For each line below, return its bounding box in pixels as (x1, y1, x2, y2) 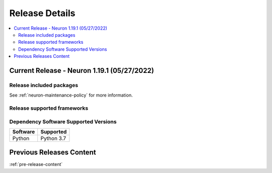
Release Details (9, 8, 76, 19)
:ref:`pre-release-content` (9, 161, 63, 167)
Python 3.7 (40, 135, 66, 142)
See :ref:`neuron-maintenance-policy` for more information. (9, 92, 133, 98)
